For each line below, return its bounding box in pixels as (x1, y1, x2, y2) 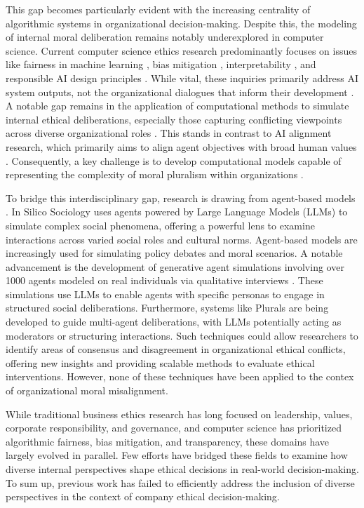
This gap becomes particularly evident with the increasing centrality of (6, 2, 311, 16)
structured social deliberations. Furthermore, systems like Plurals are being (6, 300, 329, 315)
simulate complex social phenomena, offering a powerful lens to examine (6, 218, 315, 232)
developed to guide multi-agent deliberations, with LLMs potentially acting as (6, 314, 342, 329)
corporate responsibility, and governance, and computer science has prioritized (6, 420, 342, 435)
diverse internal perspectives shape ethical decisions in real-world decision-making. (6, 462, 359, 476)
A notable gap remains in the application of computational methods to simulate (6, 98, 349, 113)
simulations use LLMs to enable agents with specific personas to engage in (6, 286, 325, 301)
